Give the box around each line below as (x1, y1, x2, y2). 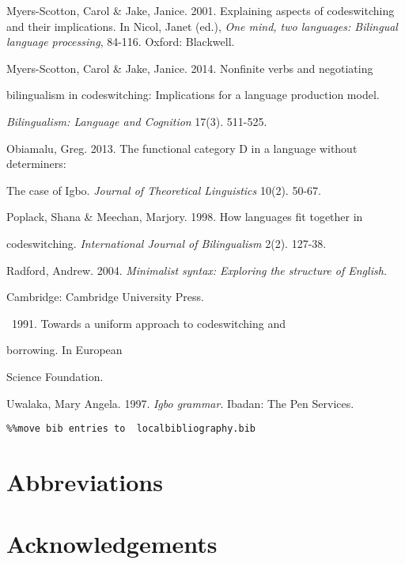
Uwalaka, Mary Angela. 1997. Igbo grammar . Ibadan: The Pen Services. (6, 394, 354, 411)
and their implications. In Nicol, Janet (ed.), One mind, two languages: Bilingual (6, 17, 398, 34)
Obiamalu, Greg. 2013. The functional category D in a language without (6, 139, 358, 156)
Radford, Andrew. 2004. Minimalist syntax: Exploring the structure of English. (6, 261, 388, 278)
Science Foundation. (6, 368, 104, 384)
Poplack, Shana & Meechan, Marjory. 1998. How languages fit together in (6, 208, 363, 225)
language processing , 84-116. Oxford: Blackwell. (6, 33, 235, 50)
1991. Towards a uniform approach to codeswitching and (12, 314, 286, 331)
